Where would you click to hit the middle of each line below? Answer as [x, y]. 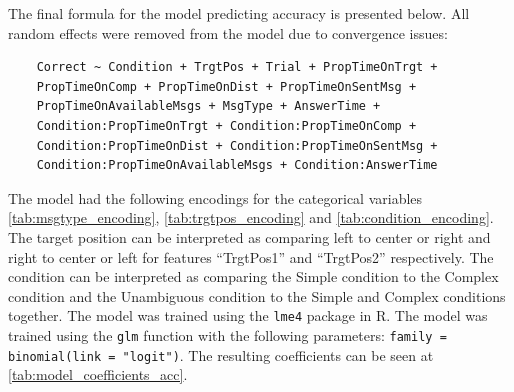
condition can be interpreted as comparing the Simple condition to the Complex [253, 276]
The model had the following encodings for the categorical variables [215, 197]
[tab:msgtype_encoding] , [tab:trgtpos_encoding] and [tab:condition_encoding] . [251, 217]
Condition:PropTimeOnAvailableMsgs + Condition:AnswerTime [237, 165]
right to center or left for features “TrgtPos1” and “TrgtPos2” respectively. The [251, 256]
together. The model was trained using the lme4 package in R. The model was [248, 315]
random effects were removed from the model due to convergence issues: [228, 32]
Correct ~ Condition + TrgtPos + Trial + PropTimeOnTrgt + [237, 67]
